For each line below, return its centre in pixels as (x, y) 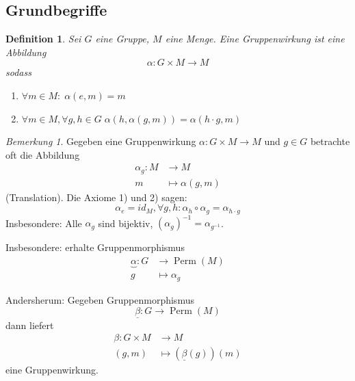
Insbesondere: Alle (44, 223)
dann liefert (30, 325)
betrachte (330, 141)
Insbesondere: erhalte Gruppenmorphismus (95, 247)
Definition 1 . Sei (43, 39)
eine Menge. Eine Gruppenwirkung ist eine (255, 39)
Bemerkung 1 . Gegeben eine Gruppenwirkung (101, 141)
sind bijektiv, (126, 223)
